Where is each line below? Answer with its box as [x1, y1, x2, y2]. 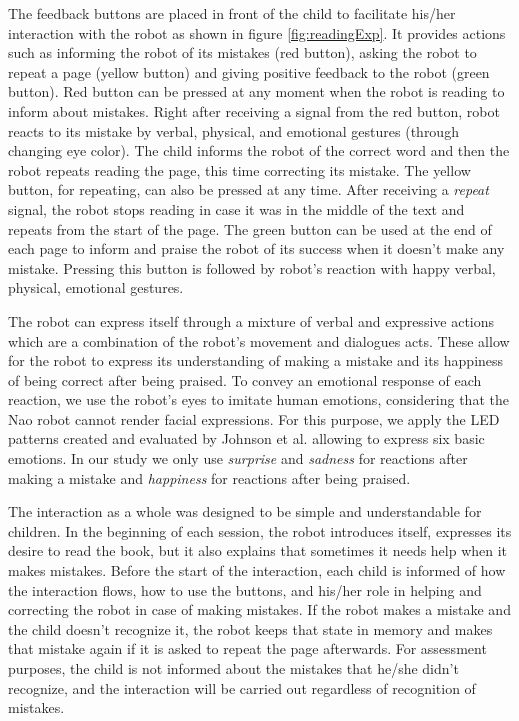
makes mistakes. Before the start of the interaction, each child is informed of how [8, 560, 506, 581]
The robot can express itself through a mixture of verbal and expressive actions [8, 310, 495, 331]
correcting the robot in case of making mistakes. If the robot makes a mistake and [8, 599, 511, 620]
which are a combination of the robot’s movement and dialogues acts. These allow [8, 330, 510, 351]
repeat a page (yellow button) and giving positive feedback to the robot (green [8, 61, 490, 82]
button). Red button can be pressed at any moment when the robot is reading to [8, 81, 505, 102]
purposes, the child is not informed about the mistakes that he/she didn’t [8, 658, 459, 678]
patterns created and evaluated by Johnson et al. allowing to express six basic [8, 428, 485, 449]
